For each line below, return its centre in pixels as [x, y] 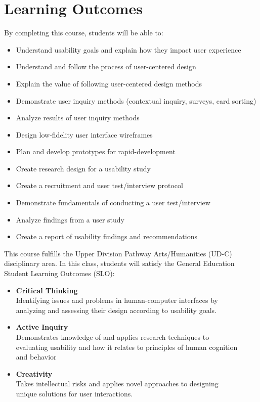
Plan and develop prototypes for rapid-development [96, 151]
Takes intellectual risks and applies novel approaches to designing [117, 384]
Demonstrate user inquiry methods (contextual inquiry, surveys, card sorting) [136, 100]
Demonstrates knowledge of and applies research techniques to [113, 337]
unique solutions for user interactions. [74, 393]
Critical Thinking [47, 290]
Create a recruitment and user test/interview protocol [99, 185]
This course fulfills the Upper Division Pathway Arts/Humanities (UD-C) [118, 253]
